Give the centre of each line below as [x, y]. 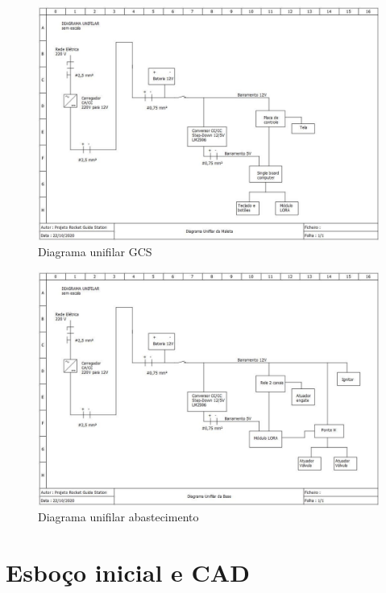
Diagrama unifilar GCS [95, 252]
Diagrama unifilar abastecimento [118, 517]
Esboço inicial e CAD [128, 572]
